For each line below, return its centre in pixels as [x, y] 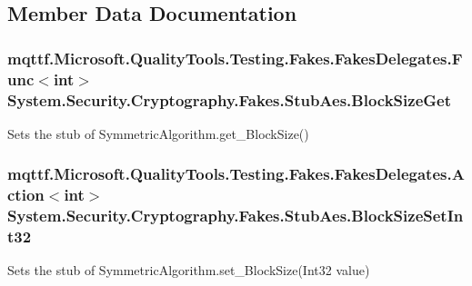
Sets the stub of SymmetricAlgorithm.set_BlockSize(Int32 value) [189, 270]
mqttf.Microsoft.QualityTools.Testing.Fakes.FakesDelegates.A [236, 174]
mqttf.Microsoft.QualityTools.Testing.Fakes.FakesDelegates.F [235, 58]
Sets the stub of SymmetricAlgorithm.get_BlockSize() [158, 133]
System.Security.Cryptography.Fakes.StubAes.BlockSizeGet [229, 99]
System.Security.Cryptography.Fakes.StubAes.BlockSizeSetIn [236, 216]
